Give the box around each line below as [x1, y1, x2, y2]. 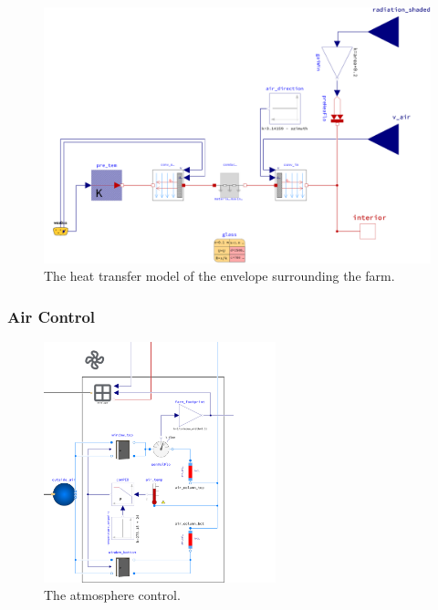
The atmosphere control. [44, 585, 181, 605]
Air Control [7, 305, 96, 327]
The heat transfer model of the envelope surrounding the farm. [44, 266, 395, 285]
